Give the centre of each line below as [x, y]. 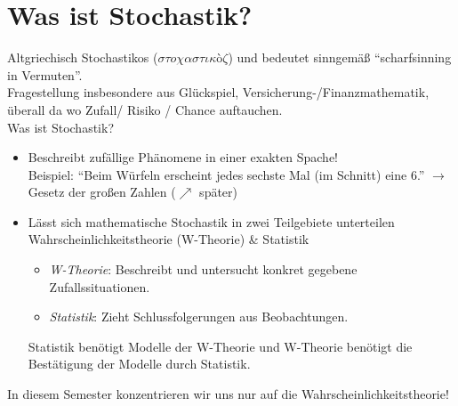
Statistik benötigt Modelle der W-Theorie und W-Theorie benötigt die [220, 346]
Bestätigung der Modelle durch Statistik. [139, 364]
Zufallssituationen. [100, 286]
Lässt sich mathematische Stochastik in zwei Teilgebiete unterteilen [211, 221]
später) [219, 192]
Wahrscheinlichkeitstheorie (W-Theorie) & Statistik [169, 239]
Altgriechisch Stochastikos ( [83, 57]
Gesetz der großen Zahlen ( [102, 192]
